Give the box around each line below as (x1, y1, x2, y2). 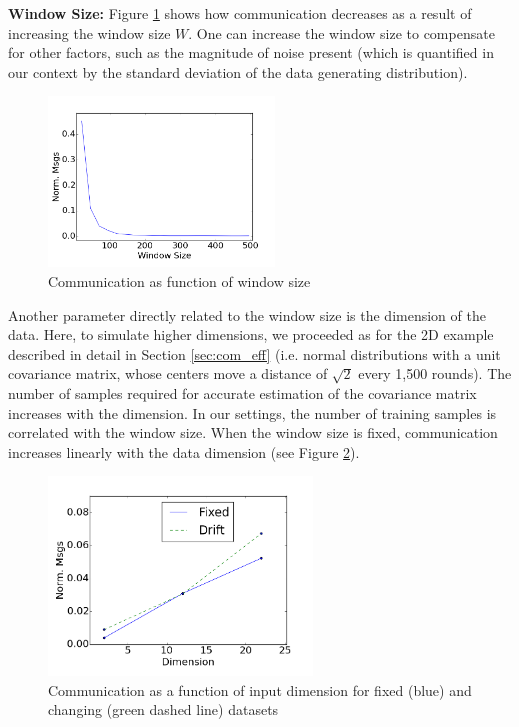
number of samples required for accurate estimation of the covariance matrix (8, 383, 477, 404)
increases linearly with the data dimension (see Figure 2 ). (8, 441, 360, 462)
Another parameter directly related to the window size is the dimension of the (8, 304, 486, 325)
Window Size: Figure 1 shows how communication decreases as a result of (8, 3, 472, 23)
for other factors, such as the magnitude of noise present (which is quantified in (8, 42, 494, 63)
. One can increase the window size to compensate (188, 22, 495, 43)
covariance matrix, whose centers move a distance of (8, 363, 328, 384)
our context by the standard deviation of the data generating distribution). (8, 61, 468, 82)
